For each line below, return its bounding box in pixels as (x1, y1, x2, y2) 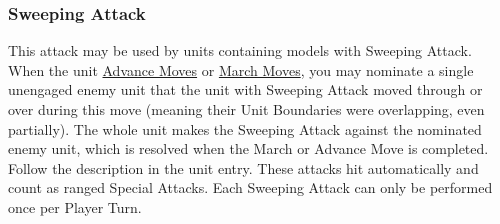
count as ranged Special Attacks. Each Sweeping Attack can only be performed (8, 177, 493, 198)
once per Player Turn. (8, 196, 142, 217)
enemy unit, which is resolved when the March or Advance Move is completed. (8, 138, 489, 159)
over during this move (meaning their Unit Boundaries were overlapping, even (8, 99, 485, 119)
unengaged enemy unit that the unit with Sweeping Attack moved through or (8, 79, 483, 100)
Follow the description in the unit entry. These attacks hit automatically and (8, 157, 479, 178)
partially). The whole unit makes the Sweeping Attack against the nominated (8, 118, 482, 139)
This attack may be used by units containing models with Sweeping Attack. (8, 40, 472, 61)
